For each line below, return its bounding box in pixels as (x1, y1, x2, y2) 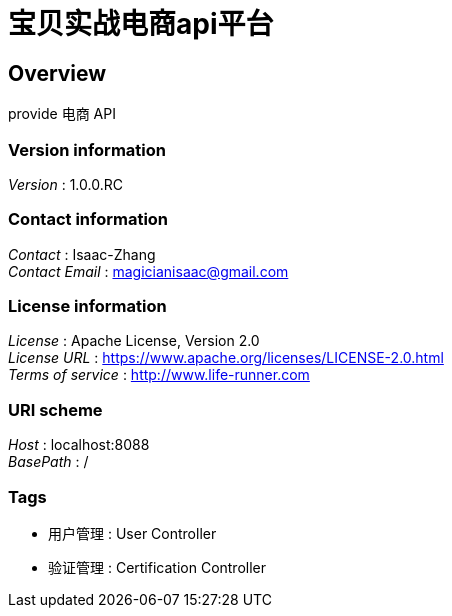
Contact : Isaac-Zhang (8, 245, 156, 263)
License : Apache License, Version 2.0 (8, 332, 260, 350)
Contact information (8, 209, 169, 230)
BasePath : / (8, 453, 89, 471)
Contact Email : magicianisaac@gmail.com (8, 262, 289, 280)
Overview (8, 60, 107, 86)
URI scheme (8, 399, 103, 420)
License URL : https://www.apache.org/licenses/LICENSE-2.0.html (8, 349, 444, 367)
